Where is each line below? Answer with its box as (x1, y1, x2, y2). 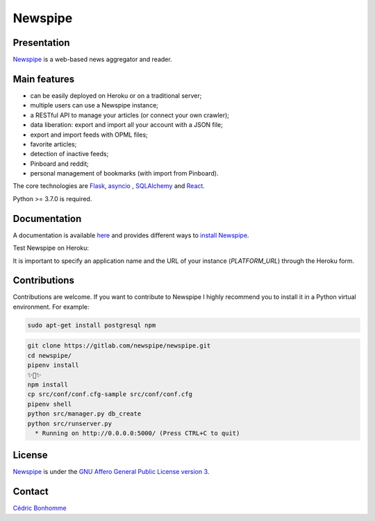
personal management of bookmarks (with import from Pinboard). (30, 169, 219, 178)
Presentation (12, 37, 70, 49)
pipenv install (27, 361, 79, 369)
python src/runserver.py (27, 420, 112, 427)
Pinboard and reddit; (30, 160, 90, 168)
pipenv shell (27, 400, 72, 408)
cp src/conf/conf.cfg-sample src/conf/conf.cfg (27, 391, 192, 398)
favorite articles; (30, 139, 77, 148)
